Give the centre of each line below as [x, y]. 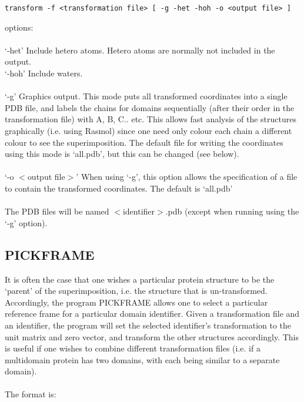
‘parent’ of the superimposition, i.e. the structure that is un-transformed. [136, 291]
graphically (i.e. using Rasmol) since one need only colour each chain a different [148, 130]
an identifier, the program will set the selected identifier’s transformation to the [148, 325]
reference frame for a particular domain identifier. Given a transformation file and [152, 314]
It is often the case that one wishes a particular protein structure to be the [140, 279]
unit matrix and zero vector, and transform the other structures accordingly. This [152, 336]
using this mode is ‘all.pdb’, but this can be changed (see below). [122, 154]
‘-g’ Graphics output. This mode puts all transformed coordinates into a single [146, 96]
